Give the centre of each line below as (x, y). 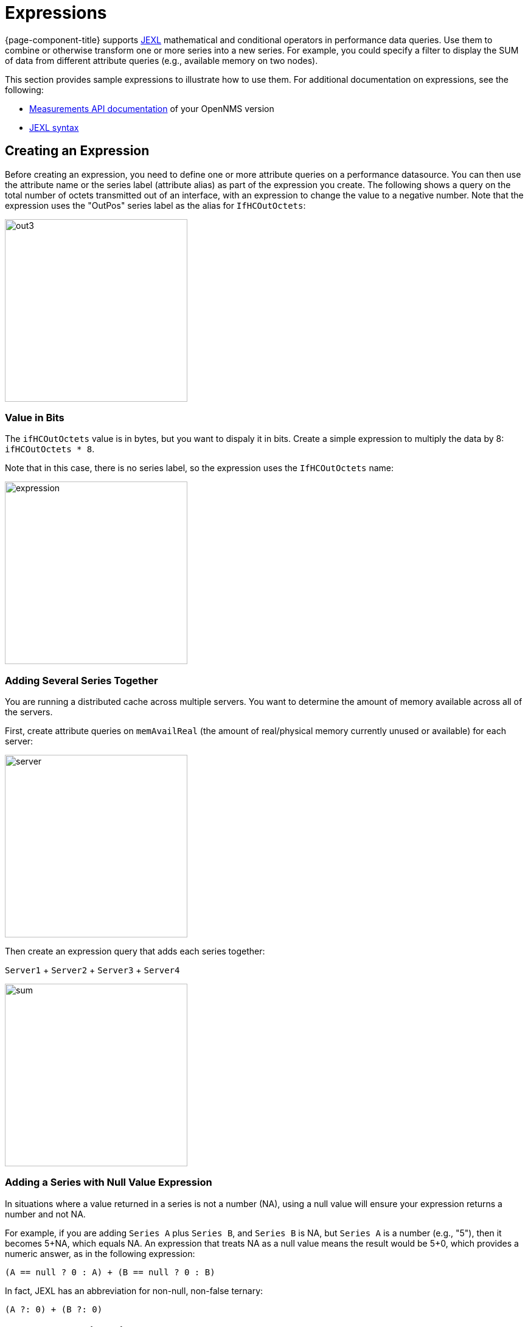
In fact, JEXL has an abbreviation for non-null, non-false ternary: (134, 1290)
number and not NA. (45, 1214)
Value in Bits (35, 417)
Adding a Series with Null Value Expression (109, 1182)
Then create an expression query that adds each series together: (135, 951)
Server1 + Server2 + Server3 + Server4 (92, 970)
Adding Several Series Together (82, 680)
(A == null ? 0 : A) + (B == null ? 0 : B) (110, 1272)
